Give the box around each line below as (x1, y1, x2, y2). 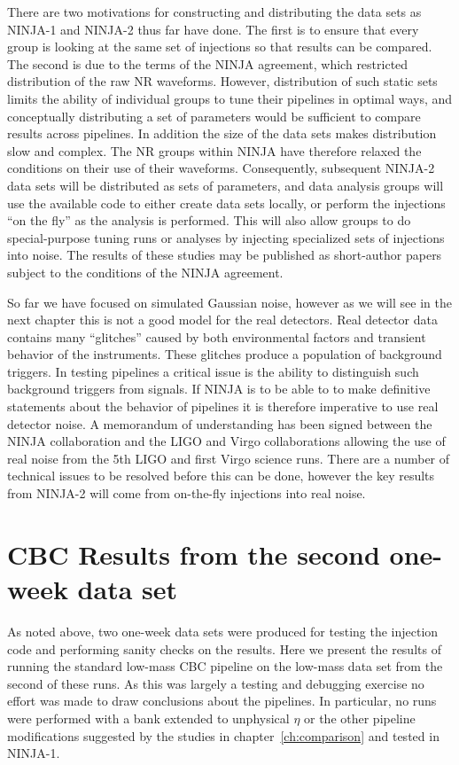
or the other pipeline (304, 708, 416, 727)
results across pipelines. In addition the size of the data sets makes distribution (7, 124, 437, 143)
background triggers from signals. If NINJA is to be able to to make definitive (7, 379, 431, 398)
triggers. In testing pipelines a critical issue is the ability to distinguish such (7, 362, 419, 380)
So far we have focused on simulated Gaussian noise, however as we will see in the (7, 293, 452, 311)
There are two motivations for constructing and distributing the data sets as (7, 3, 422, 20)
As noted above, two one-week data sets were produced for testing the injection (7, 621, 439, 640)
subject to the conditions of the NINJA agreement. (7, 262, 284, 281)
